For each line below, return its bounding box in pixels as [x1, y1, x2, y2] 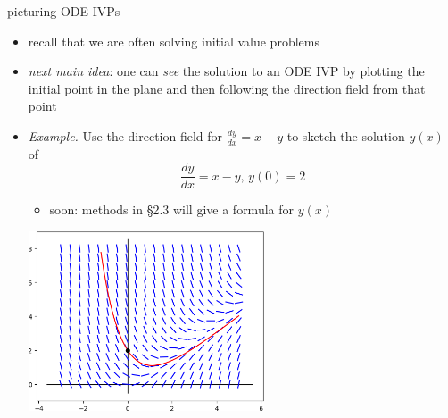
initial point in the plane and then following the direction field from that [28, 79, 426, 97]
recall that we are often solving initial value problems [28, 31, 319, 50]
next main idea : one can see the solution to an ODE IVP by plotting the [28, 62, 425, 80]
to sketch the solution [286, 126, 405, 145]
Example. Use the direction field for [28, 126, 223, 145]
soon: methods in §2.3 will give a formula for [49, 200, 294, 219]
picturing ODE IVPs [7, 2, 120, 20]
